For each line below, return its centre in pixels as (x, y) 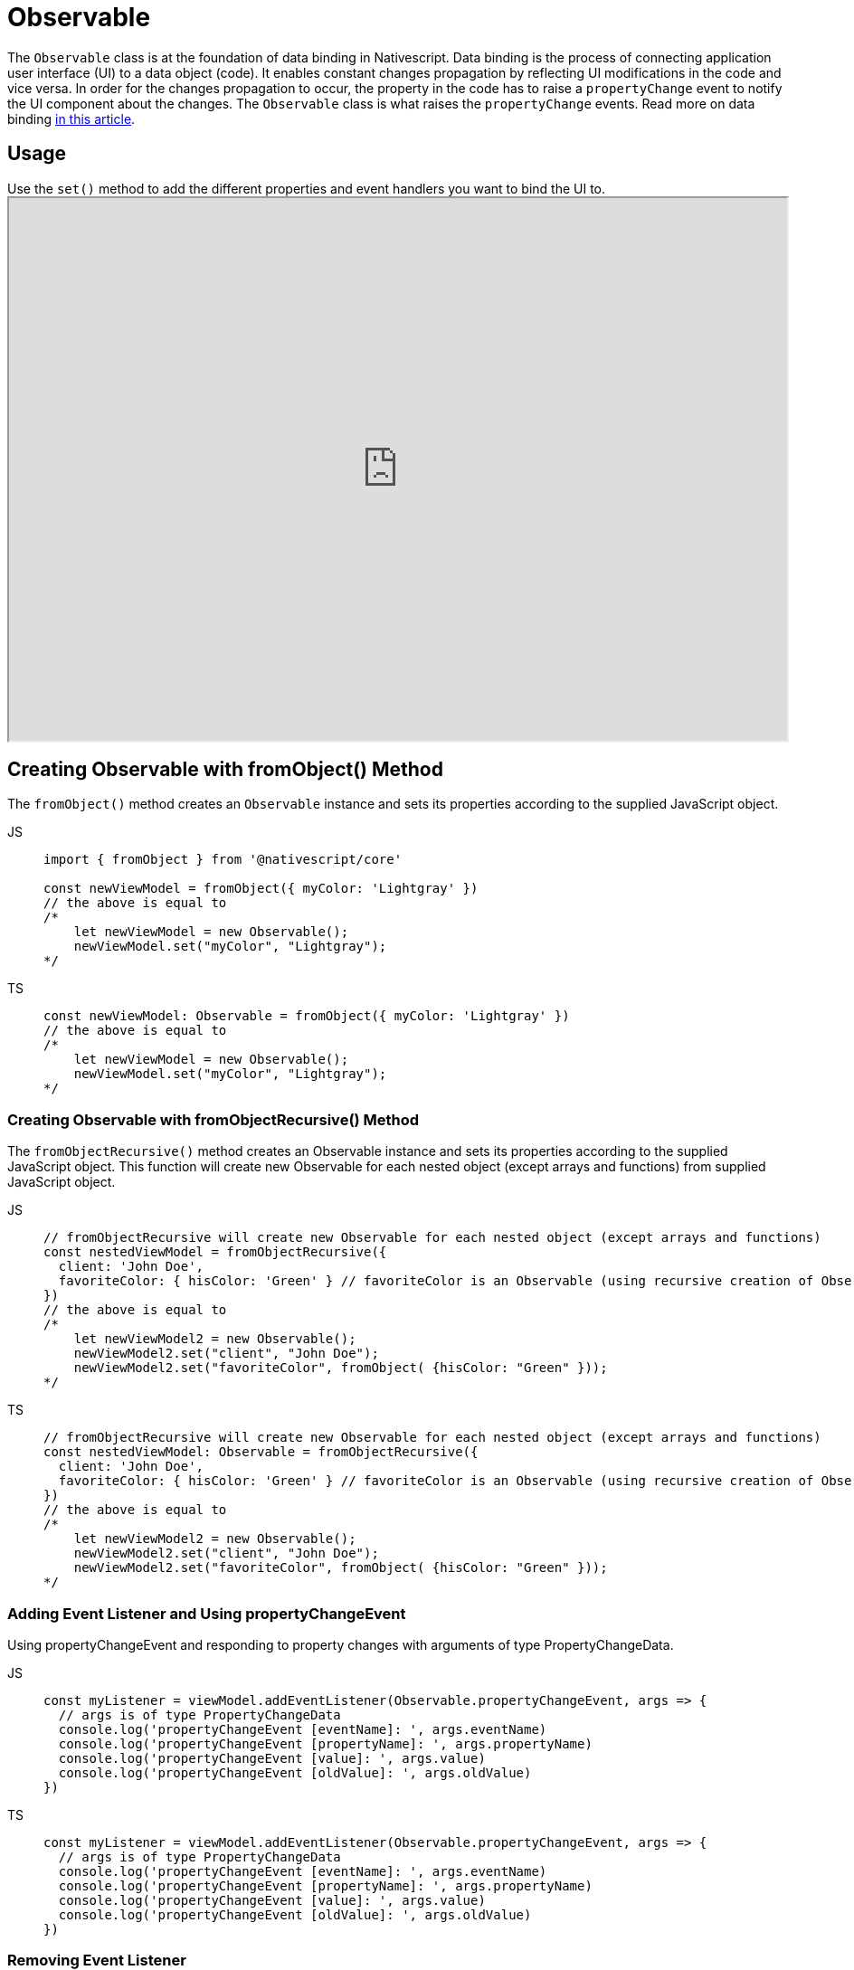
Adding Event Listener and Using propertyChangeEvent (207, 1613)
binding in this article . (71, 118)
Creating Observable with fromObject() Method (225, 770)
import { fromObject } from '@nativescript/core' (223, 860)
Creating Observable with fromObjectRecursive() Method (213, 1119)
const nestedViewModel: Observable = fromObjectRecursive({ (261, 1452)
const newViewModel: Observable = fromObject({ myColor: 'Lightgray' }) (307, 1016)
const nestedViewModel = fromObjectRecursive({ (215, 1252)
